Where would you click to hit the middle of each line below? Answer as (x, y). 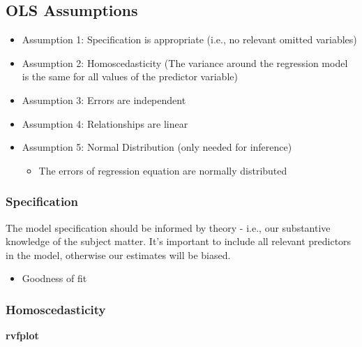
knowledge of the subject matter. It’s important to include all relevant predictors (179, 241)
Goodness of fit (54, 278)
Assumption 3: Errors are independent (104, 99)
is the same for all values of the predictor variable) (130, 76)
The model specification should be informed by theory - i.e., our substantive (168, 227)
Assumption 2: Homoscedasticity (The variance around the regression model (185, 62)
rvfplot (22, 335)
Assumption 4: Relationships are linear (105, 123)
